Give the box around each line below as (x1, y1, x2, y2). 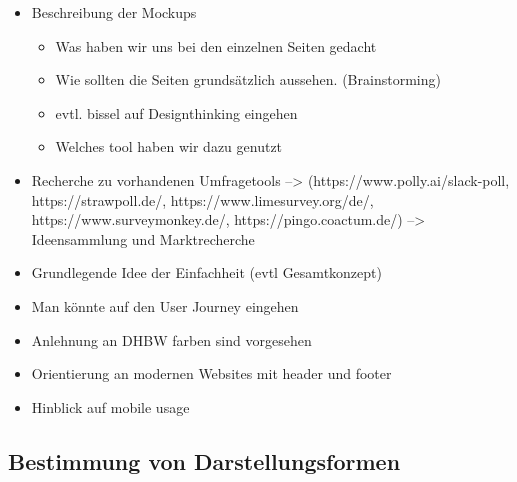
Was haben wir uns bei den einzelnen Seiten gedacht (55, 35, 377, 56)
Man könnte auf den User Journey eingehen (31, 295, 299, 316)
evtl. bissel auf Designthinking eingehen (55, 102, 298, 123)
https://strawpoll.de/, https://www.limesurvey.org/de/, (31, 189, 374, 210)
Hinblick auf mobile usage (31, 396, 190, 417)
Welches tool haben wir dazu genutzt (55, 136, 283, 157)
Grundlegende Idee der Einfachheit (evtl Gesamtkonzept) (31, 262, 382, 283)
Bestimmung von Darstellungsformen (8, 445, 401, 476)
